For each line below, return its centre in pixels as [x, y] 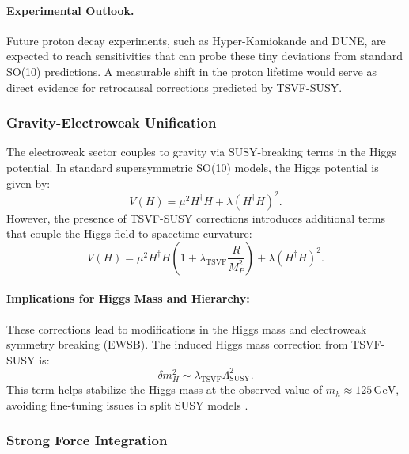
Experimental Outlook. [70, 10]
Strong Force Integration [87, 440]
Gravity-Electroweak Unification [112, 122]
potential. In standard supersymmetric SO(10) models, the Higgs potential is [193, 167]
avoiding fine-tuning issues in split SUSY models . [127, 404]
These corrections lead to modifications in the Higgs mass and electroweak [187, 328]
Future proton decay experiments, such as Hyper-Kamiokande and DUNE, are [196, 40]
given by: [28, 183]
